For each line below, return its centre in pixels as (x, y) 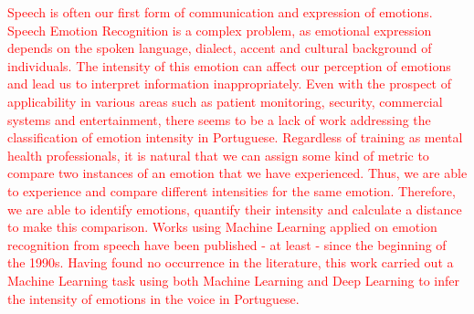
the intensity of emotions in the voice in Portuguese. (153, 298)
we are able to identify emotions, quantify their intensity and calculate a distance (235, 209)
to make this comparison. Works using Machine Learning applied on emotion (222, 227)
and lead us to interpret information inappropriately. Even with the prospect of (229, 84)
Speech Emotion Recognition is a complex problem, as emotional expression (220, 30)
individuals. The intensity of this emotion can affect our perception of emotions (229, 65)
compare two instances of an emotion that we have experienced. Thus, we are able (237, 173)
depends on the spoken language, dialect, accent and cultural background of (220, 48)
